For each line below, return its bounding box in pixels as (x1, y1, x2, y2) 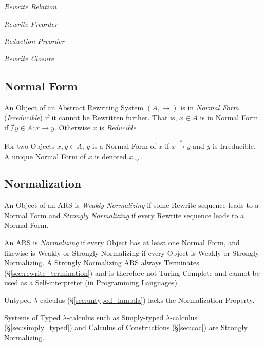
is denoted (95, 150, 127, 161)
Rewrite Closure (4, 52, 54, 63)
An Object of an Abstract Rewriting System (4, 102, 144, 112)
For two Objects (4, 140, 55, 151)
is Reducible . (99, 122, 138, 132)
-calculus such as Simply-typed (67, 312, 164, 322)
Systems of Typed (4, 312, 61, 322)
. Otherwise (54, 122, 91, 132)
